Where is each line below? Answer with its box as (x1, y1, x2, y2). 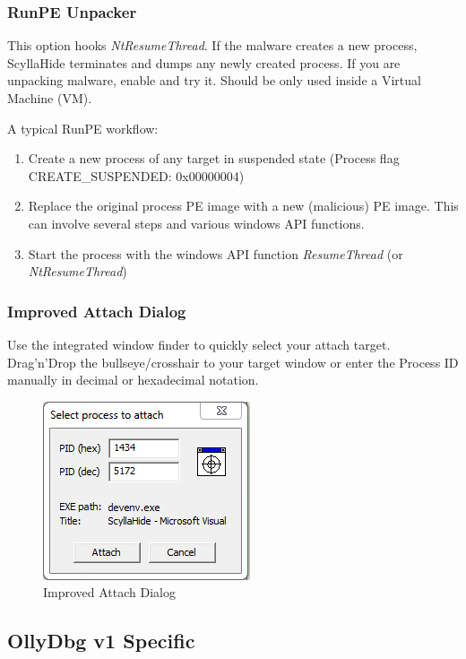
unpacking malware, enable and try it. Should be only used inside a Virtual (7, 71, 421, 90)
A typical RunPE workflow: (7, 118, 159, 137)
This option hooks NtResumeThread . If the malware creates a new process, (7, 36, 418, 55)
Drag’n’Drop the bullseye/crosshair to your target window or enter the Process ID (7, 352, 459, 371)
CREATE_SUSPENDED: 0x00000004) (28, 166, 245, 185)
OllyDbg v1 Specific (7, 627, 195, 655)
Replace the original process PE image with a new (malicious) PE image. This (28, 196, 459, 215)
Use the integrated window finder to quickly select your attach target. (7, 334, 391, 353)
